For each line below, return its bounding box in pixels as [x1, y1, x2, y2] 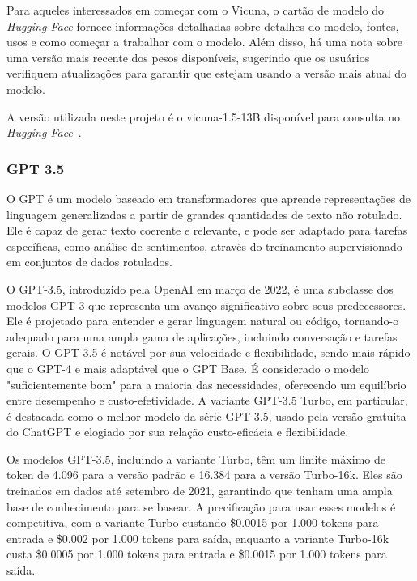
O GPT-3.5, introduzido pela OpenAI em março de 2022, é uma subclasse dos [6, 280, 394, 297]
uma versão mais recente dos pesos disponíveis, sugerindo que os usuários [6, 49, 370, 66]
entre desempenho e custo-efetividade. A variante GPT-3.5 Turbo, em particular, [6, 392, 408, 409]
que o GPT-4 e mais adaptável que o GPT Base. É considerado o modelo [6, 359, 370, 376]
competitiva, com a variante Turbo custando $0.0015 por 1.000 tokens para [6, 514, 379, 531]
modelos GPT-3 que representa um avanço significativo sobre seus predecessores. [6, 296, 406, 313]
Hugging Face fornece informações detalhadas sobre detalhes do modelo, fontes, [6, 17, 399, 34]
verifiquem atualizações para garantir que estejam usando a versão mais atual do [6, 65, 407, 82]
